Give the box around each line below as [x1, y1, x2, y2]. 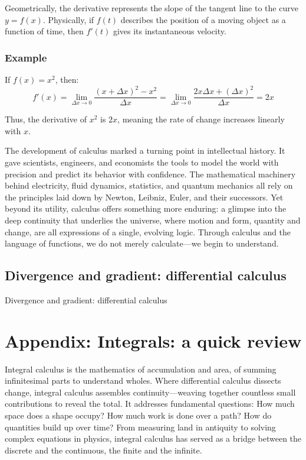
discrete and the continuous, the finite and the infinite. [5, 443, 202, 456]
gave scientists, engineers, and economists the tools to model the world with [5, 156, 279, 168]
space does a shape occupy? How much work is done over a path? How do [5, 409, 272, 421]
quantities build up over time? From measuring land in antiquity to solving [5, 420, 276, 433]
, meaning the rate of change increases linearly [117, 113, 285, 125]
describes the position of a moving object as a [120, 13, 286, 25]
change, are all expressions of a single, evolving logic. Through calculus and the [5, 225, 291, 238]
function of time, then [5, 25, 84, 37]
